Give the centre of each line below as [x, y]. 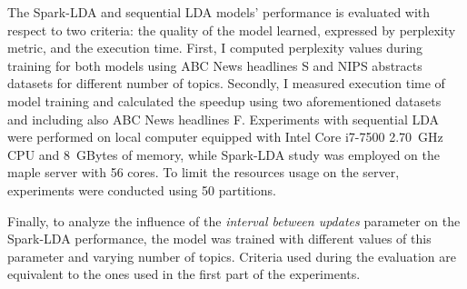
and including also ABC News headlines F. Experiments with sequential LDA [224, 119]
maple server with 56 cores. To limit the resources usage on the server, [204, 172]
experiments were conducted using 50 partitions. [142, 189]
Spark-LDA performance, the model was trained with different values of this [219, 239]
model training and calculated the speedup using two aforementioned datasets [224, 100]
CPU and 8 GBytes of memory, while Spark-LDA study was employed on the [224, 154]
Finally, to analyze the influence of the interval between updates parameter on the [234, 220]
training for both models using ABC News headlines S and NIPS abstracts [215, 65]
